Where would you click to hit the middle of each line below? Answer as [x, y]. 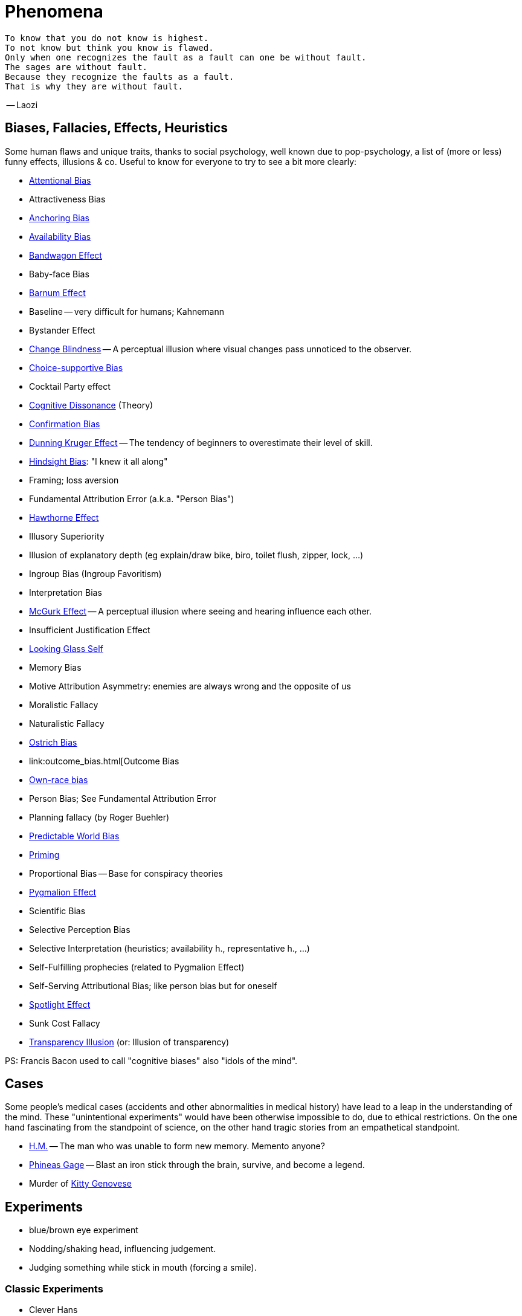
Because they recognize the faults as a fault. [120, 76]
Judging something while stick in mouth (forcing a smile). [143, 1268]
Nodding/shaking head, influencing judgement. [123, 1249]
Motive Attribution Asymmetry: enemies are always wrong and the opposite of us [190, 686]
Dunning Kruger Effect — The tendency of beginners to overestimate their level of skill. [201, 442]
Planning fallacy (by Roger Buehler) [99, 817]
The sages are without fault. [76, 67]
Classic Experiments [54, 1289]
